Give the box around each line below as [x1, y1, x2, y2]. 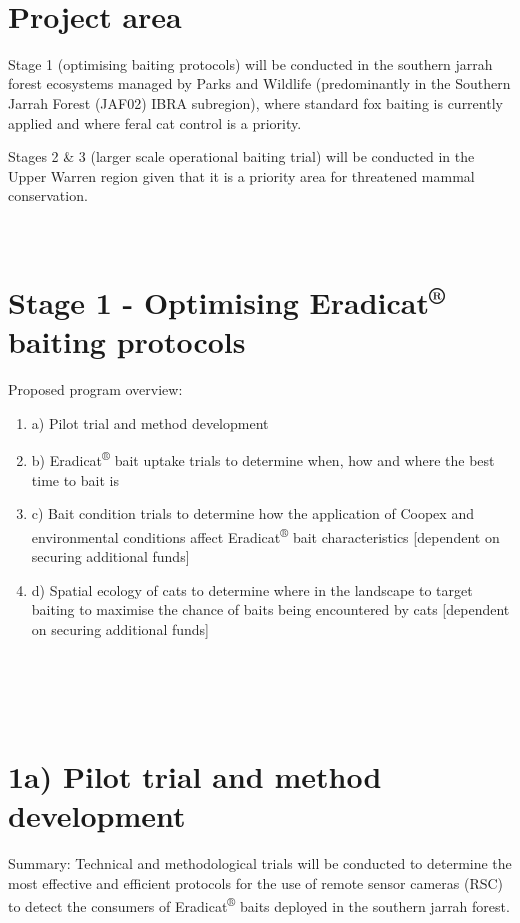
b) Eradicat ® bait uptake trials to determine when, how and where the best [31, 447, 495, 470]
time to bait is [31, 469, 119, 490]
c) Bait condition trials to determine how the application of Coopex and [31, 503, 474, 524]
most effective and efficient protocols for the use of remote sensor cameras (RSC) [8, 872, 504, 893]
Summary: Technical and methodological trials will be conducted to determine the [8, 853, 512, 874]
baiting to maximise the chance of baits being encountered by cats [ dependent [31, 599, 510, 620]
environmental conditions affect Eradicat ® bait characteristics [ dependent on [31, 523, 500, 547]
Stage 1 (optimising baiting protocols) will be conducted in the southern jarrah [8, 53, 493, 74]
